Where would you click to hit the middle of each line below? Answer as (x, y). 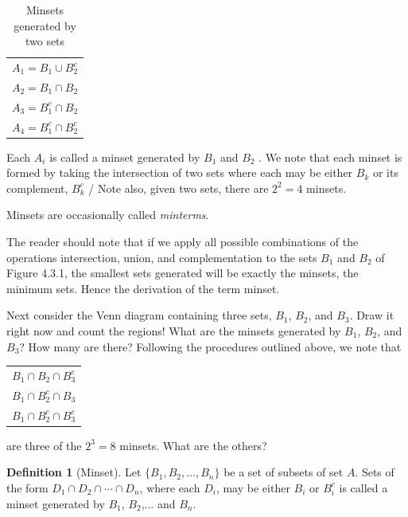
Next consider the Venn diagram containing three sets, (139, 315)
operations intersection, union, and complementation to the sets (162, 257)
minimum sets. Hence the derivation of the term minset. (143, 288)
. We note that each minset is (330, 157)
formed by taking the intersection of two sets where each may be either (180, 172)
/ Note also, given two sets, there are (179, 188)
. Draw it (372, 315)
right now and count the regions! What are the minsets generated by (174, 331)
